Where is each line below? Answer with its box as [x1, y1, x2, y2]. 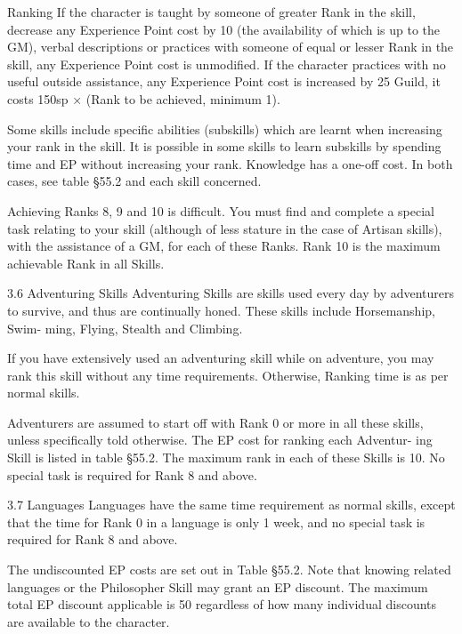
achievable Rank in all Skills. [7, 253, 165, 272]
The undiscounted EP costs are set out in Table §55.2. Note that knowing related [7, 560, 451, 579]
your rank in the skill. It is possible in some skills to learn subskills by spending [7, 137, 442, 156]
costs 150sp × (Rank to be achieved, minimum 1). [7, 89, 280, 108]
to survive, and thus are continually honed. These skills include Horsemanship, [7, 301, 435, 319]
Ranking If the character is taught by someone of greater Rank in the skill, [7, 3, 416, 20]
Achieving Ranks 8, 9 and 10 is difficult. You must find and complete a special [7, 201, 434, 220]
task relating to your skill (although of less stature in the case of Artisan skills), [7, 219, 442, 237]
